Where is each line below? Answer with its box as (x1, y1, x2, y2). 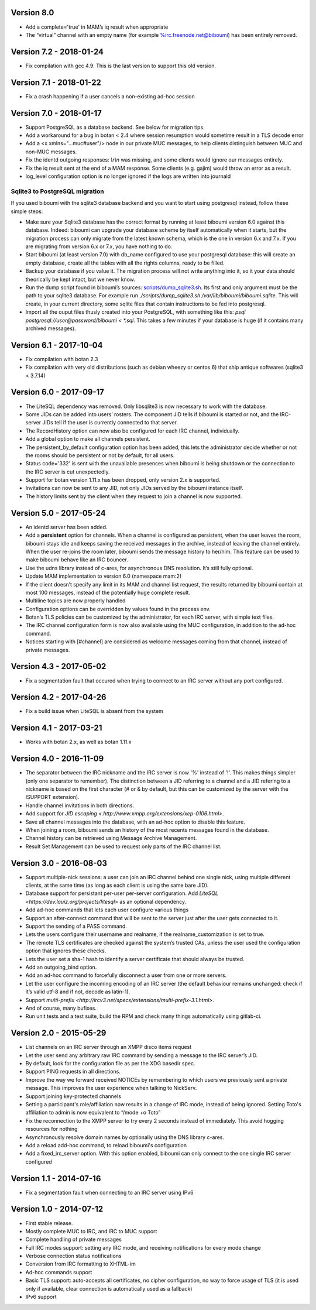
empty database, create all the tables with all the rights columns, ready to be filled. (25, 259, 225, 266)
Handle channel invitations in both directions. (25, 802, 135, 809)
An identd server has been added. (25, 523, 108, 530)
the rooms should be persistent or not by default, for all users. (25, 451, 175, 459)
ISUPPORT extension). (25, 794, 80, 801)
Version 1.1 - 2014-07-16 (11, 1174, 101, 1184)
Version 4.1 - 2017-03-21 (11, 723, 102, 733)
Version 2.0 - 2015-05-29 (11, 1028, 107, 1038)
